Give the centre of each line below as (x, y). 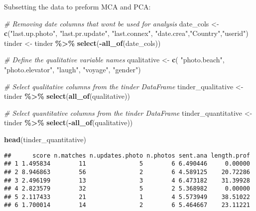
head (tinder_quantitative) (45, 139)
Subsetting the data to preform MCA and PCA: (77, 6)
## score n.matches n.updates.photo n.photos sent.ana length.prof (127, 155)
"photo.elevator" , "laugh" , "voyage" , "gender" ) (72, 69)
